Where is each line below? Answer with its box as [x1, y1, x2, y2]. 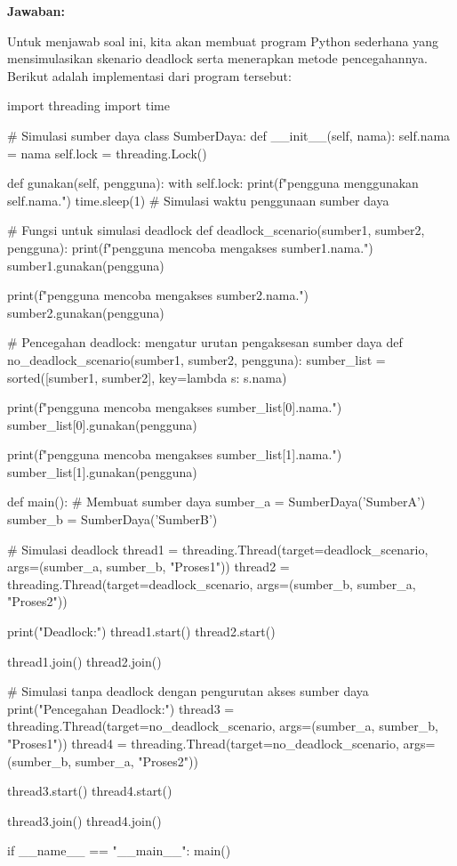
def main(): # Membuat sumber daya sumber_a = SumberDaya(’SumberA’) [7, 492, 426, 511]
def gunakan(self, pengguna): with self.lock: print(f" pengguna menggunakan [7, 174, 419, 192]
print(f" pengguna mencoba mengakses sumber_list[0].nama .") [7, 398, 342, 417]
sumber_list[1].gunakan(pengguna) [7, 462, 197, 481]
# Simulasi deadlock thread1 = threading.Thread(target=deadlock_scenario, [7, 539, 429, 558]
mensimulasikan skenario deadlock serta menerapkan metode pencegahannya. [7, 49, 428, 68]
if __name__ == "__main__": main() [7, 841, 231, 860]
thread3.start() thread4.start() [7, 781, 172, 800]
